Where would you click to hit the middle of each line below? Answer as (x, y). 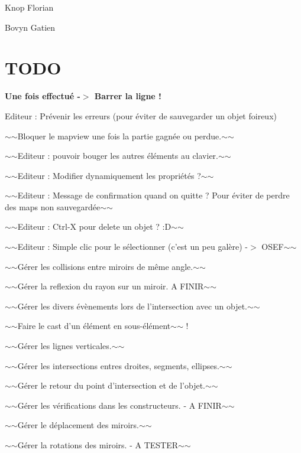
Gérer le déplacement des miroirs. (78, 425)
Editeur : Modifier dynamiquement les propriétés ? (109, 175)
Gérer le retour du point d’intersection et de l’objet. (111, 385)
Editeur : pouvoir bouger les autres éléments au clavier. (118, 156)
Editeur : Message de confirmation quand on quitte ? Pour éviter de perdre (153, 195)
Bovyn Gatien (30, 27)
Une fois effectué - (43, 96)
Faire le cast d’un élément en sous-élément (94, 326)
